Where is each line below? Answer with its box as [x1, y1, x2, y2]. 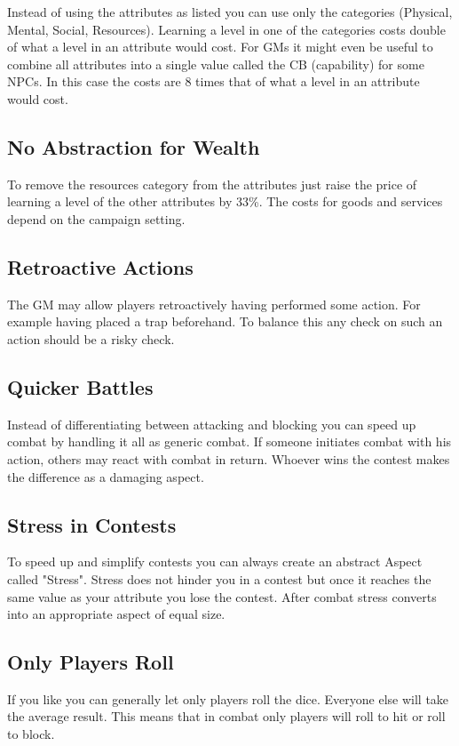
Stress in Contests [7, 510, 177, 538]
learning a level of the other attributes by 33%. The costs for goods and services [7, 192, 443, 211]
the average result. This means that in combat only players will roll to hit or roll [7, 707, 446, 726]
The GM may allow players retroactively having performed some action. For [7, 294, 421, 313]
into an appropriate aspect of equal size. [7, 605, 226, 623]
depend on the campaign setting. [7, 209, 186, 228]
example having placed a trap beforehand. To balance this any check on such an [7, 312, 443, 331]
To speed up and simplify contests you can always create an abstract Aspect [7, 552, 423, 571]
